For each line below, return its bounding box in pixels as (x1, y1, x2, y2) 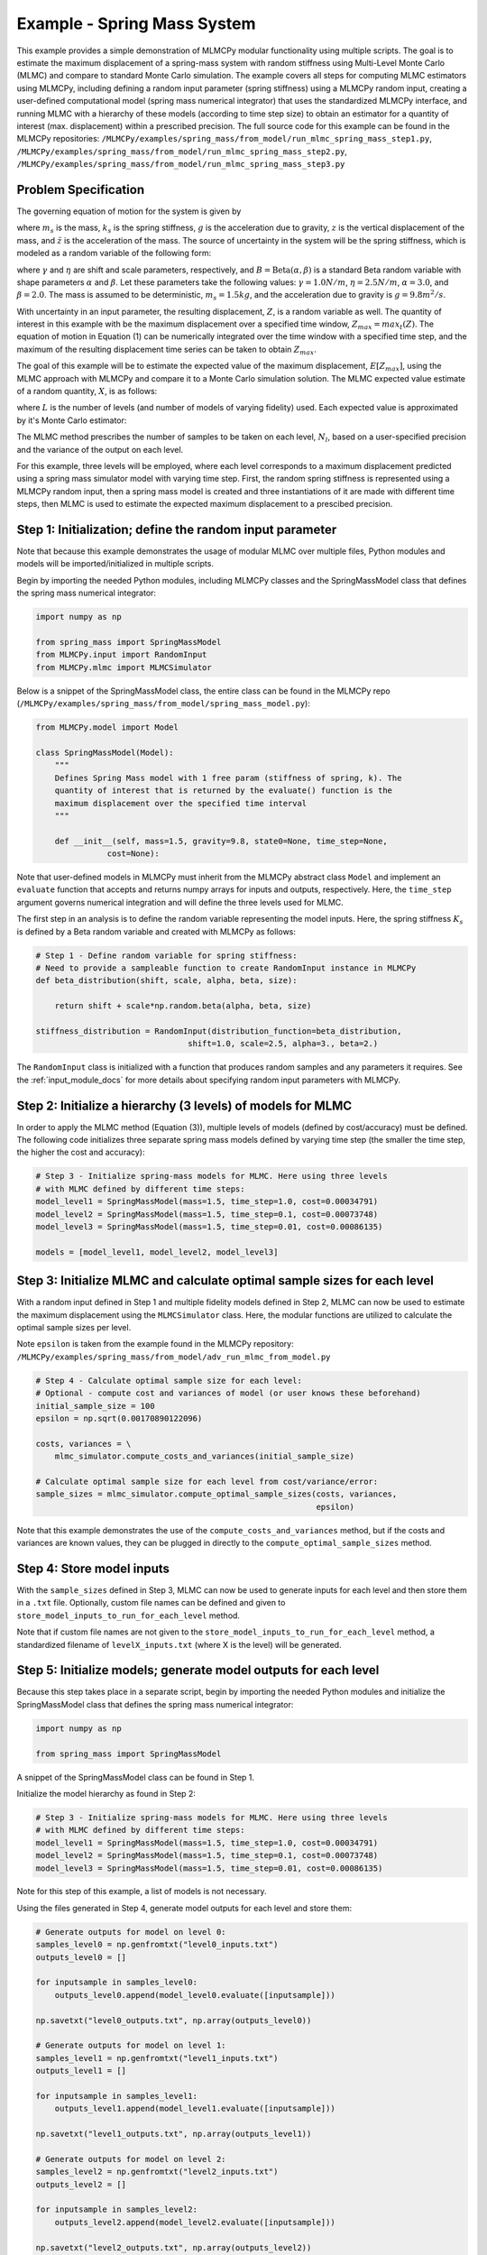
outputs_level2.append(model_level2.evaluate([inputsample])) (54, 2217, 335, 2227)
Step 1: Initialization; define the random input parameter (16, 521, 337, 537)
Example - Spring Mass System (16, 14, 256, 33)
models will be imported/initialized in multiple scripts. (16, 558, 214, 569)
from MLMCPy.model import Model (35, 723, 179, 732)
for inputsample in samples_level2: (35, 2204, 198, 2214)
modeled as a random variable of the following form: (16, 248, 212, 259)
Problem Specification (16, 181, 144, 198)
